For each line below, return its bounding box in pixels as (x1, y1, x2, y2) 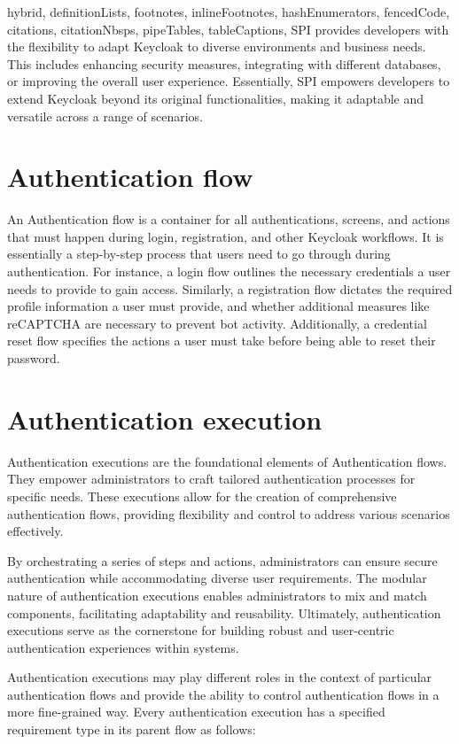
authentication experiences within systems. (7, 638, 239, 656)
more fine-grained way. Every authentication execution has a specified (7, 702, 385, 721)
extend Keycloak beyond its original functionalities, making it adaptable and (7, 89, 424, 107)
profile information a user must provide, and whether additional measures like (7, 297, 430, 315)
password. (7, 349, 60, 368)
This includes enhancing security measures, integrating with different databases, (7, 54, 441, 73)
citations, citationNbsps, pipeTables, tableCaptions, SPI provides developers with (7, 19, 449, 38)
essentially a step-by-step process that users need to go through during (7, 244, 391, 263)
